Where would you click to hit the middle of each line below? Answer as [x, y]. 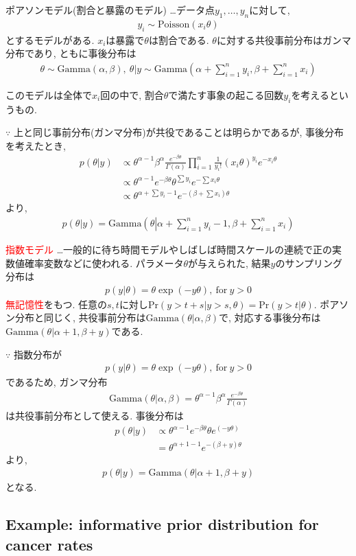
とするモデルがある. [50, 39]
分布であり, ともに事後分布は [71, 53]
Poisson [174, 24]
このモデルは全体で [49, 94]
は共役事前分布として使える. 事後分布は [95, 416]
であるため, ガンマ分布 [57, 382]
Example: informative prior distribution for [162, 524]
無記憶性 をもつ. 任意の [56, 304]
